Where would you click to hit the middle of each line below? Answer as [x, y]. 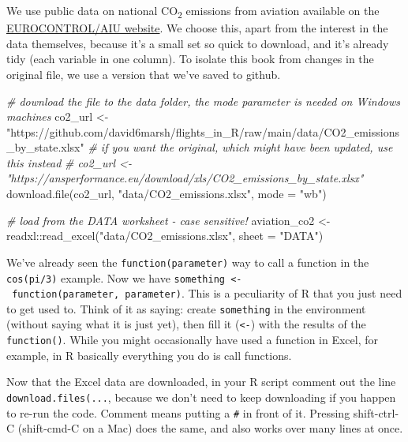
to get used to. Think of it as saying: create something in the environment [186, 308]
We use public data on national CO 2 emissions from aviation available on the [193, 11]
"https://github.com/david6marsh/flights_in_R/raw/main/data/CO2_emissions [203, 131]
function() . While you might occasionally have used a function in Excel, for [192, 340]
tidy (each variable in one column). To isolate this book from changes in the [190, 59]
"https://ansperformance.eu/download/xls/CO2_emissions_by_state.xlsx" [185, 178]
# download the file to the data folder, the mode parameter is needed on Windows [203, 101]
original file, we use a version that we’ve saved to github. [144, 74]
